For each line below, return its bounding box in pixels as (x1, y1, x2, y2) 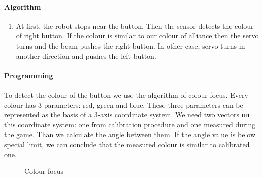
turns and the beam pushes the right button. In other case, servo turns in (16, 40, 245, 51)
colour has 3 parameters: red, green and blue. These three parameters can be (4, 99, 243, 110)
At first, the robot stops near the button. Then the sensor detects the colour (16, 20, 254, 31)
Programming (4, 70, 53, 80)
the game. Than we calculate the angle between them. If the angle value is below (4, 129, 256, 140)
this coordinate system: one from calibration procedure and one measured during (4, 119, 256, 129)
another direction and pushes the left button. (16, 50, 156, 61)
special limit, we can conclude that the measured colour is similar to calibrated (4, 139, 250, 149)
